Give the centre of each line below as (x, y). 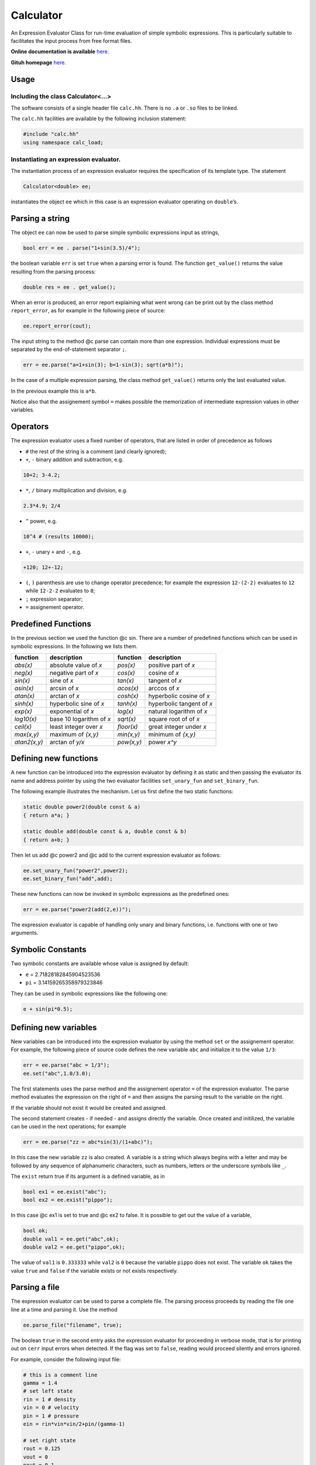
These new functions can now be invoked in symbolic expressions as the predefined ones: (120, 894)
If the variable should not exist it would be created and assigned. (89, 1108)
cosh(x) (128, 696)
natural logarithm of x (178, 711)
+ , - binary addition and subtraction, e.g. (75, 459)
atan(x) (25, 696)
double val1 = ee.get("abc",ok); (71, 1239)
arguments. (25, 933)
